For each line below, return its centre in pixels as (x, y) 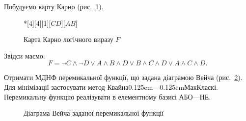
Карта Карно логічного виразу (68, 39)
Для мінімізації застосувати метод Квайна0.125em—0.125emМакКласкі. (111, 87)
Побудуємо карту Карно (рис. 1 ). (54, 6)
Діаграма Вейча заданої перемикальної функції (94, 113)
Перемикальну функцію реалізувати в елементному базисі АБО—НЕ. (108, 96)
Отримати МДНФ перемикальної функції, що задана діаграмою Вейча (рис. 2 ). (123, 77)
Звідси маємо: (25, 55)
